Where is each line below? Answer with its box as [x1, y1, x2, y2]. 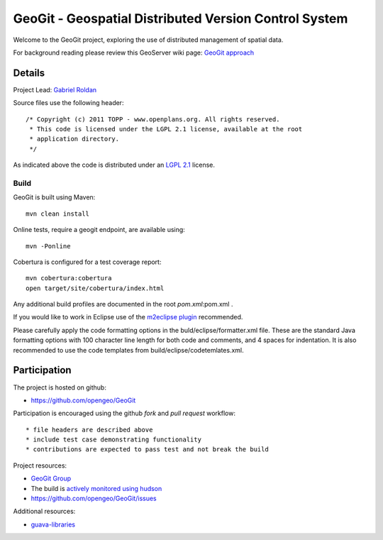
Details [13, 67, 45, 79]
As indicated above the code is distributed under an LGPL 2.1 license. [13, 160, 216, 170]
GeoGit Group [30, 474, 72, 483]
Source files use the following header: [13, 99, 124, 107]
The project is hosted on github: [13, 383, 106, 392]
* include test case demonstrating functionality [26, 436, 202, 443]
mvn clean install [26, 209, 90, 218]
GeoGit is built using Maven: [13, 193, 96, 202]
